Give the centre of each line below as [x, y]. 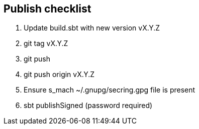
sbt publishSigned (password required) [88, 105]
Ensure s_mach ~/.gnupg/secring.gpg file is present [110, 90]
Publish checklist [47, 9]
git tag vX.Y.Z [46, 43]
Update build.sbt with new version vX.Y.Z [92, 28]
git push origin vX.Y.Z [59, 74]
